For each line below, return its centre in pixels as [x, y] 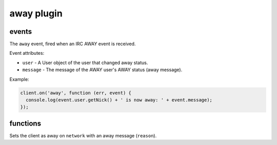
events [21, 32]
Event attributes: [27, 53]
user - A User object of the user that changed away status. [85, 63]
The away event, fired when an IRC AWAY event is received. [73, 44]
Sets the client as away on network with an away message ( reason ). [83, 135]
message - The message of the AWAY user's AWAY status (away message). [102, 70]
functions [25, 123]
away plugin [36, 13]
